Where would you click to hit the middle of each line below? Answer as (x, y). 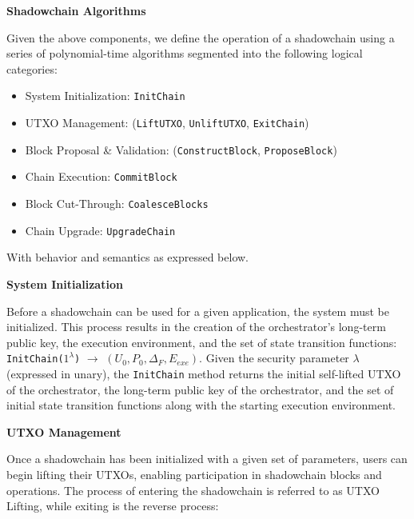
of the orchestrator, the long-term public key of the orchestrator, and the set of (200, 389)
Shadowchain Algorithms (76, 10)
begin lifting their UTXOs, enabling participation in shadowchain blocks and (194, 474)
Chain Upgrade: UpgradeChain (100, 230)
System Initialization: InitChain (105, 96)
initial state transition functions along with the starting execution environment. (201, 405)
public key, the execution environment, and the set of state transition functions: (202, 342)
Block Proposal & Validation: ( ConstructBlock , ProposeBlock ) (181, 149)
